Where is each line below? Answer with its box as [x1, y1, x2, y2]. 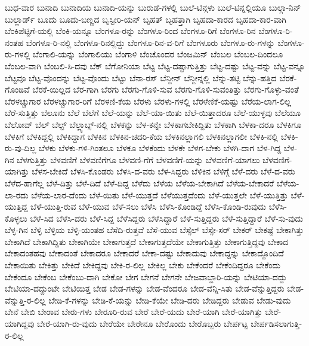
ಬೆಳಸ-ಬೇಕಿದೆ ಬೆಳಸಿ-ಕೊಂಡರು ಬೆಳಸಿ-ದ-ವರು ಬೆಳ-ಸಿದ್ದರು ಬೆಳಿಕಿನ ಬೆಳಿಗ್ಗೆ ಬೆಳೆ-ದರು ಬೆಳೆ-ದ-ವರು [32, 165, 295, 177]
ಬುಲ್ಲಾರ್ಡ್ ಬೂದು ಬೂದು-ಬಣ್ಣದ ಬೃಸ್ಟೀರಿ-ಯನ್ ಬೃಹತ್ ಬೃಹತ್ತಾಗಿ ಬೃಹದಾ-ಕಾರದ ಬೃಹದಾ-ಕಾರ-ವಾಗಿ [5, 13, 287, 25]
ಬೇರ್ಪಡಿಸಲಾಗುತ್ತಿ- [251, 317, 302, 330]
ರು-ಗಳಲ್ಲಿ [5, 48, 30, 60]
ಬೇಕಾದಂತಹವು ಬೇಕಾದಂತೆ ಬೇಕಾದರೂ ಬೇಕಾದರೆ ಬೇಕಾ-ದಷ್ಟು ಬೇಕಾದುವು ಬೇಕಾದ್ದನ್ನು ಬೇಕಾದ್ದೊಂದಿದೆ [5, 247, 284, 259]
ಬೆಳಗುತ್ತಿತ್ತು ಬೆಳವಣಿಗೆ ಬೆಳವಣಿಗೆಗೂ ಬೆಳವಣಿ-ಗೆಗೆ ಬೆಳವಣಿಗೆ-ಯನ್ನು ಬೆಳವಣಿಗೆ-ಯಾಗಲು [17, 153, 260, 166]
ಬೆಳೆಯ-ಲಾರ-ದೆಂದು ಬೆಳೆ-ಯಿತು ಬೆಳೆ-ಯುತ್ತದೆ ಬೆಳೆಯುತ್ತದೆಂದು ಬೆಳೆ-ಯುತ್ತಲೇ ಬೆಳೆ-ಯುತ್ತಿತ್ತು [31, 188, 288, 201]
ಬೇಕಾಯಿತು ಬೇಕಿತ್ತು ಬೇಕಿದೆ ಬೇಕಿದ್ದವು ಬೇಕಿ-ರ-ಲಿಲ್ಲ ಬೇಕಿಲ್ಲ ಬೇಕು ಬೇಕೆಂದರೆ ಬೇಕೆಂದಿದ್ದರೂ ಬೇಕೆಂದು [5, 259, 281, 271]
